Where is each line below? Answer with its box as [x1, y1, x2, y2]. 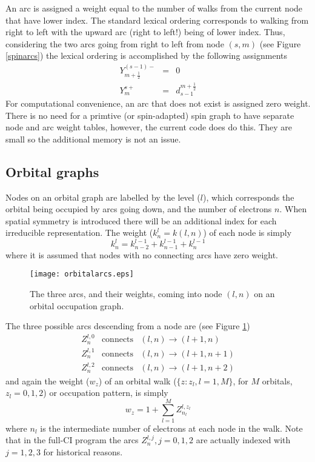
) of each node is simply [203, 226, 292, 239]
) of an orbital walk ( [98, 374, 177, 387]
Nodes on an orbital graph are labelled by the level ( [5, 190, 201, 203]
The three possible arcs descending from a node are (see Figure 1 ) [5, 320, 250, 332]
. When [279, 203, 307, 215]
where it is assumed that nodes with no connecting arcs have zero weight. [5, 248, 279, 261]
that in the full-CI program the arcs [5, 434, 139, 446]
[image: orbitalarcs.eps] [30, 270, 134, 279]
